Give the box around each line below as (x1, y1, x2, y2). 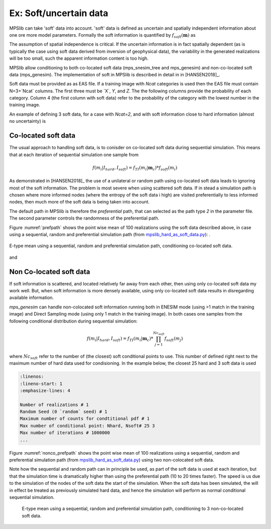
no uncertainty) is (9, 118, 46, 124)
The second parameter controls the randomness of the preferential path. (9, 215, 160, 221)
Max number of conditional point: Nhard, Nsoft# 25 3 (20, 422, 155, 429)
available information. (9, 294, 54, 301)
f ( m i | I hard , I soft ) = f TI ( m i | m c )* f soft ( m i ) (92, 165, 178, 172)
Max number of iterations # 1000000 (20, 430, 110, 436)
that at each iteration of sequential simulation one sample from (9, 151, 139, 158)
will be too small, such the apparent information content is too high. (9, 55, 149, 61)
